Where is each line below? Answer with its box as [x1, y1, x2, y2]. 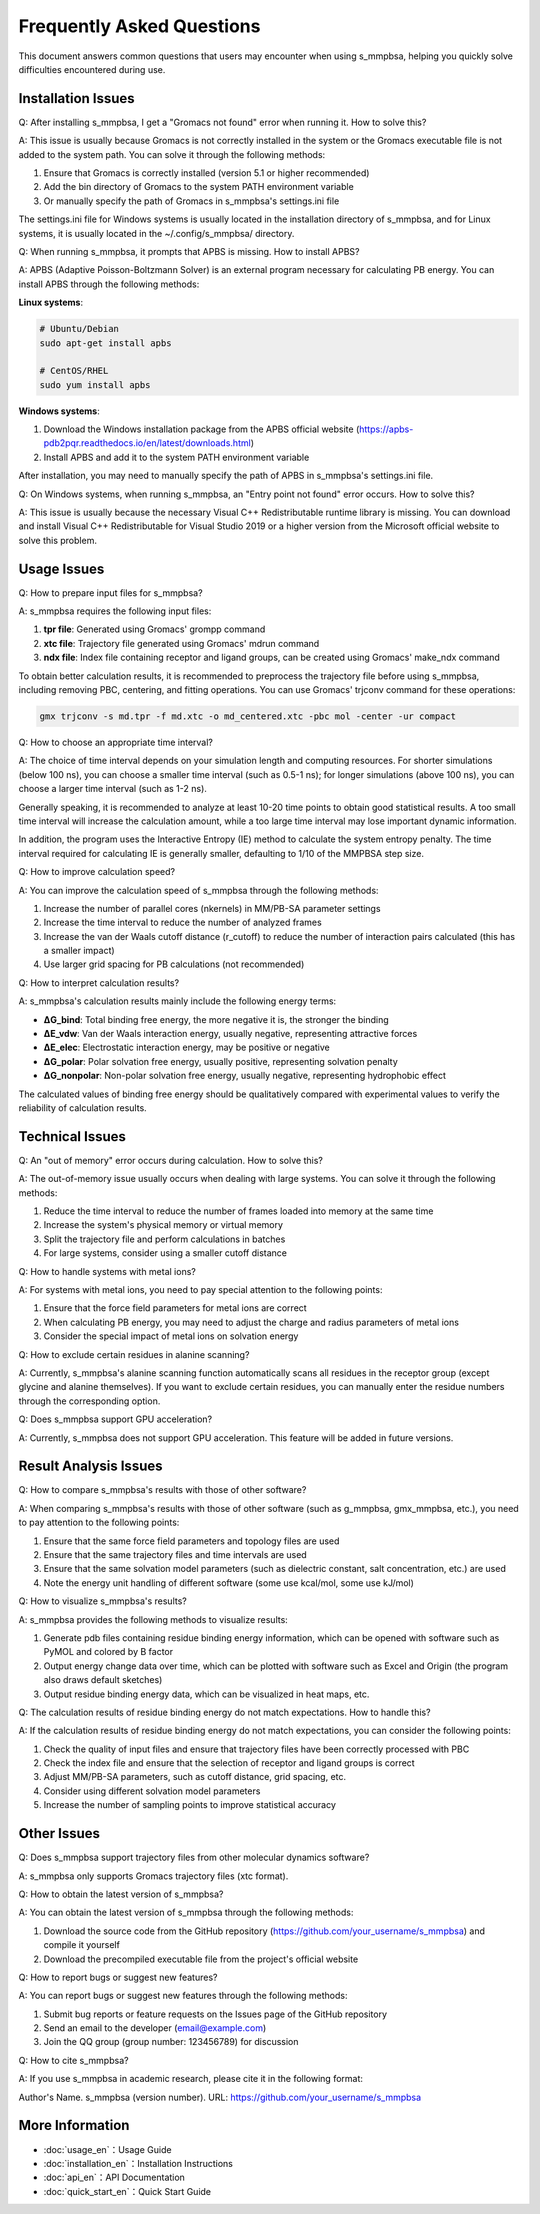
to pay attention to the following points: [18, 1516, 180, 1529]
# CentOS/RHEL [39, 365, 109, 377]
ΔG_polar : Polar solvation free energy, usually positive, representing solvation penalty [43, 1055, 399, 1067]
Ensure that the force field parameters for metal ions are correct [43, 1302, 307, 1314]
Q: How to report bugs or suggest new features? [18, 1971, 218, 1983]
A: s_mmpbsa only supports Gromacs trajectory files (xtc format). [18, 1870, 289, 1882]
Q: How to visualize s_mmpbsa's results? [18, 1595, 187, 1607]
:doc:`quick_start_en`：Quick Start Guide [43, 2185, 212, 2197]
